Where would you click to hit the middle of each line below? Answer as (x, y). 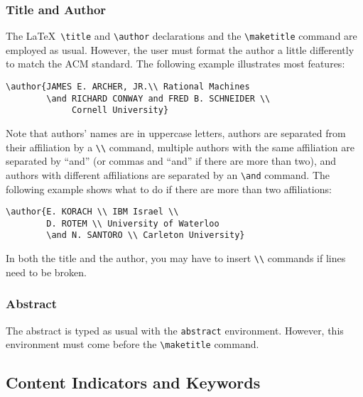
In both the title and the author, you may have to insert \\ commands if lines (176, 258)
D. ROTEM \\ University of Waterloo (133, 223)
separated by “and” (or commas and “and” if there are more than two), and (171, 161)
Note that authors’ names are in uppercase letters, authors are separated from (176, 133)
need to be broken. (46, 272)
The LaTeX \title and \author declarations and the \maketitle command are (181, 36)
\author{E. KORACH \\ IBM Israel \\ (92, 212)
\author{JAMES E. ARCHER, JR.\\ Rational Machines (128, 87)
